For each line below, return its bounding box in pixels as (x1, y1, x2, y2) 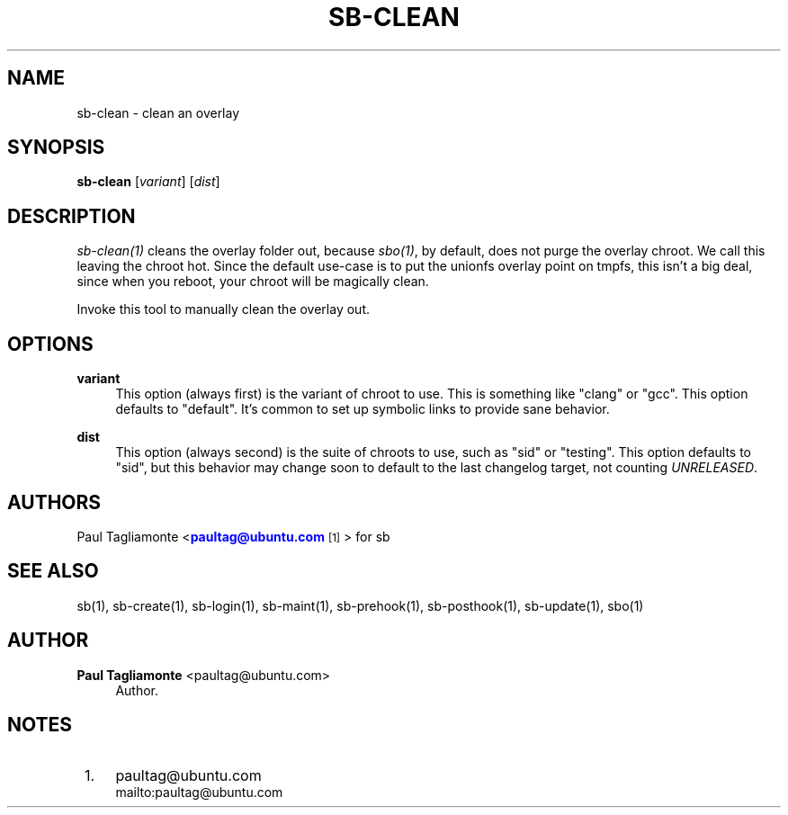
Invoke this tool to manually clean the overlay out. (76, 301, 370, 318)
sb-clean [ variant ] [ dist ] (76, 174, 220, 190)
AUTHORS (7, 490, 102, 514)
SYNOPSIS (7, 136, 105, 159)
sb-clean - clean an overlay (76, 104, 240, 121)
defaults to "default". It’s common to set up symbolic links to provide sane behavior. (115, 401, 610, 417)
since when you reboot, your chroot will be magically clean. (76, 273, 429, 290)
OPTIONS (7, 332, 94, 355)
